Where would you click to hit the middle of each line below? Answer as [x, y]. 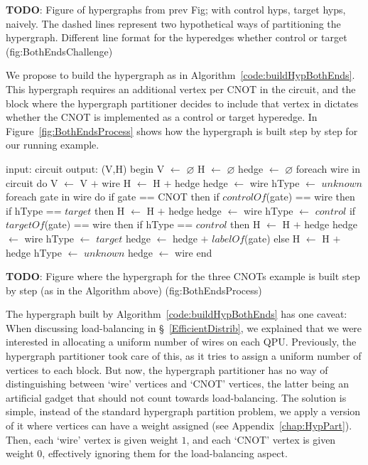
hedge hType [34, 252]
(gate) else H [272, 238]
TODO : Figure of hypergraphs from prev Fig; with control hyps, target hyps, [176, 9]
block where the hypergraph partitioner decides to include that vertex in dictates [182, 103]
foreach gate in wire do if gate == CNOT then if [113, 197]
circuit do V [32, 182]
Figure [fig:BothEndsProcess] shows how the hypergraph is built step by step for [182, 130]
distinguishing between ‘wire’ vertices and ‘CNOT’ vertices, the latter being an [178, 384]
